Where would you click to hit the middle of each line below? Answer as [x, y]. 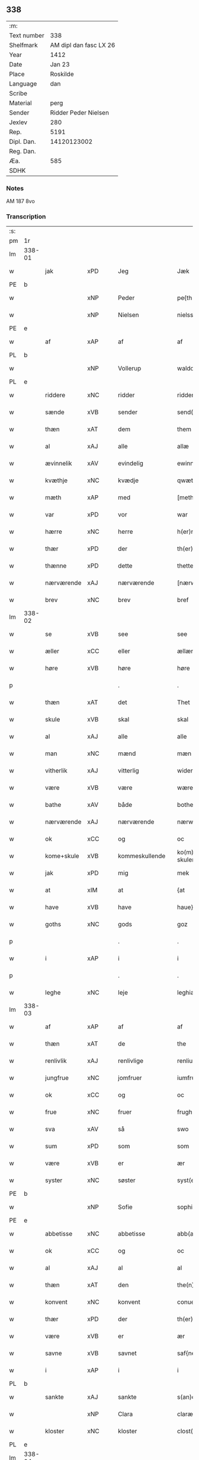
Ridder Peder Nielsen [80, 112]
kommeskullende [142, 856]
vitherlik [57, 771]
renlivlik [56, 1061]
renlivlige [131, 1061]
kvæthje [57, 480]
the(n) [185, 1285]
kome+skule [62, 856]
